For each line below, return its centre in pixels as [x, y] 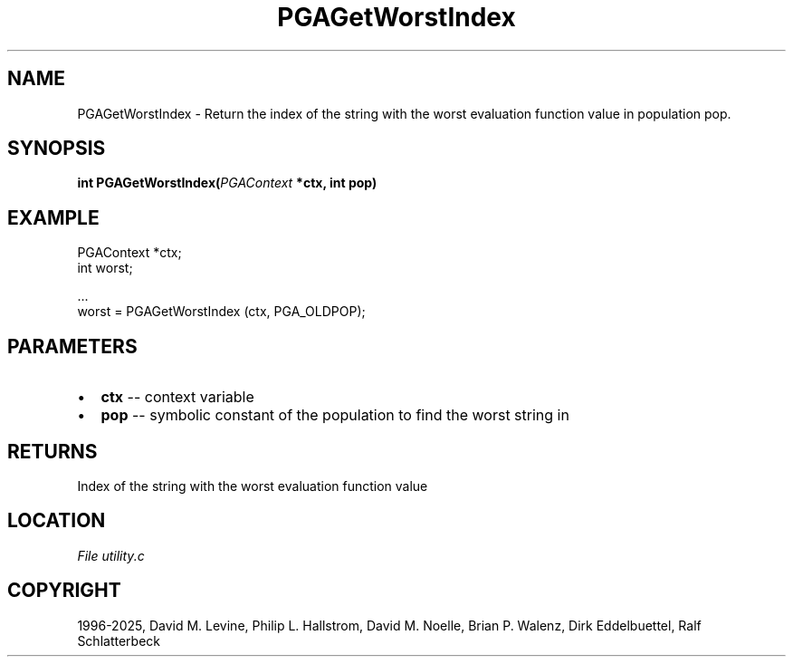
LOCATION [57, 521]
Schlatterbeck [119, 640]
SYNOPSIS [57, 149]
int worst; [105, 268]
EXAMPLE [53, 217]
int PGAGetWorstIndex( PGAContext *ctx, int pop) [227, 183]
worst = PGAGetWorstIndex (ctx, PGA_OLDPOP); [221, 312]
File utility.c [111, 555]
